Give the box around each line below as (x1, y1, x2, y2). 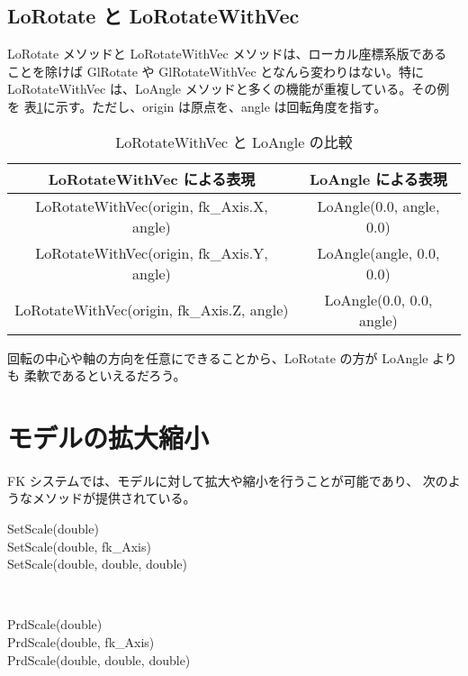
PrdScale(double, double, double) (7, 650, 191, 669)
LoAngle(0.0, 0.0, (324, 288, 433, 310)
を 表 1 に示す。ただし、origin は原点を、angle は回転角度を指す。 (7, 96, 387, 115)
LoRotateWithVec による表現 (48, 168, 256, 189)
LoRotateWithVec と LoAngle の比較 (115, 131, 353, 152)
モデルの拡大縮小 (7, 418, 210, 455)
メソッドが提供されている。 (31, 489, 196, 507)
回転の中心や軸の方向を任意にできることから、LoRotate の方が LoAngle (7, 348, 428, 367)
